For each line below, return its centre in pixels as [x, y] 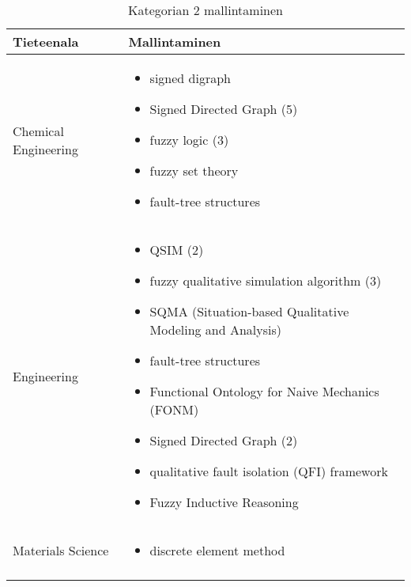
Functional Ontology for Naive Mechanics [264, 391]
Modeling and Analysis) [216, 329]
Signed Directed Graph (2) [224, 440]
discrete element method [217, 550]
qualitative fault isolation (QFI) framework [269, 471]
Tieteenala [46, 42]
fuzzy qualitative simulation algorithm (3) [266, 280]
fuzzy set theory [194, 170]
